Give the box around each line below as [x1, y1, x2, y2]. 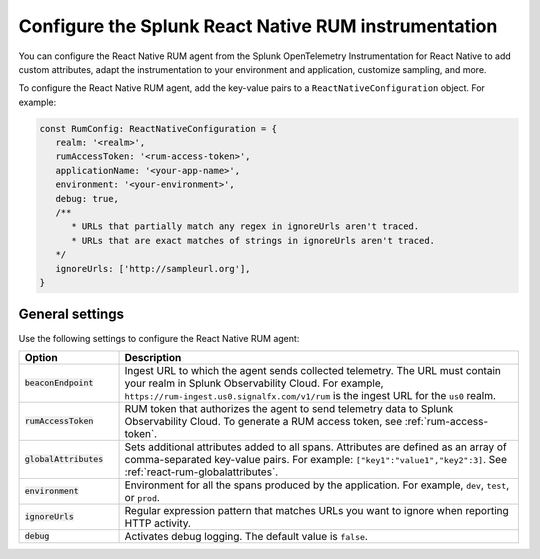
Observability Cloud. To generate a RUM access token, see [124, 414, 403, 428]
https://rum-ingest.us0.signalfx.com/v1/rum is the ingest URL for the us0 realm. [124, 388, 497, 402]
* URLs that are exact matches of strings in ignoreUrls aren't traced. [71, 235, 435, 246]
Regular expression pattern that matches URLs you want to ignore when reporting [124, 503, 509, 517]
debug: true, [55, 193, 120, 204]
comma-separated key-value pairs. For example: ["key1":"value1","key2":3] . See [124, 452, 507, 466]
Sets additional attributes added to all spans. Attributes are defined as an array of [124, 440, 507, 454]
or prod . [124, 490, 160, 504]
